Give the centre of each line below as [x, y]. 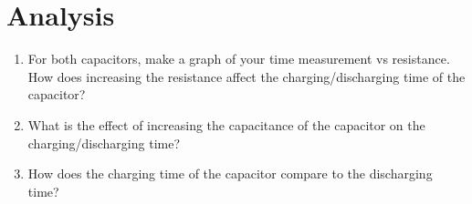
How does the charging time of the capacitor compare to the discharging [230, 173]
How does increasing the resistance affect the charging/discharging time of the [246, 76]
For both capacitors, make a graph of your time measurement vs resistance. [239, 59]
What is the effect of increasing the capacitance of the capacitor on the [226, 124]
